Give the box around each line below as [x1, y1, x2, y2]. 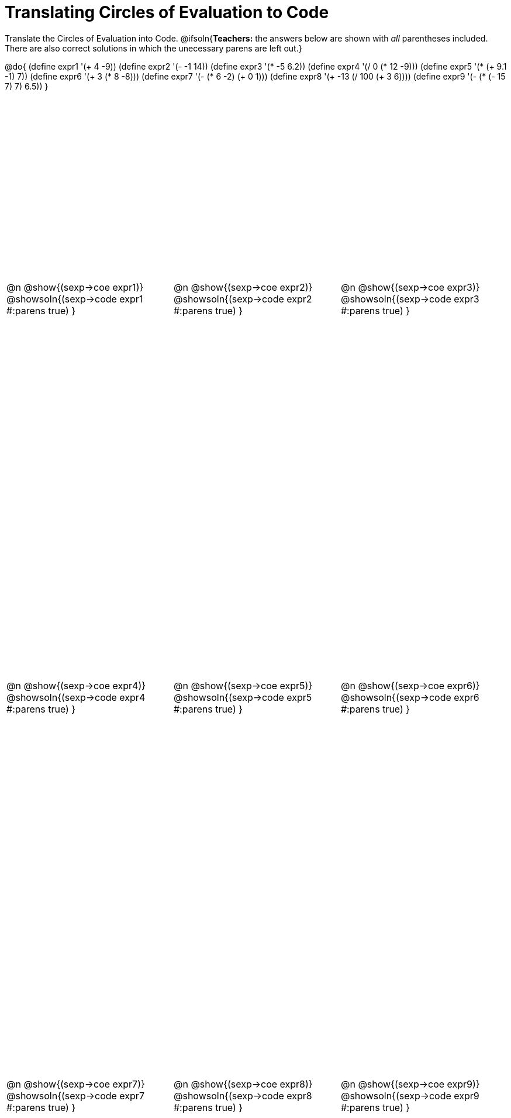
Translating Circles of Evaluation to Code [5, 2, 329, 22]
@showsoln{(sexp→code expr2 [173, 293, 312, 305]
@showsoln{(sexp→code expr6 [340, 691, 479, 703]
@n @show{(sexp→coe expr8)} [173, 1078, 313, 1090]
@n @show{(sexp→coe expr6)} [340, 679, 480, 692]
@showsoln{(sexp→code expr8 [173, 1089, 312, 1102]
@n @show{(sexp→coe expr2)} [173, 281, 313, 294]
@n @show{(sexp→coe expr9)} [340, 1078, 480, 1090]
